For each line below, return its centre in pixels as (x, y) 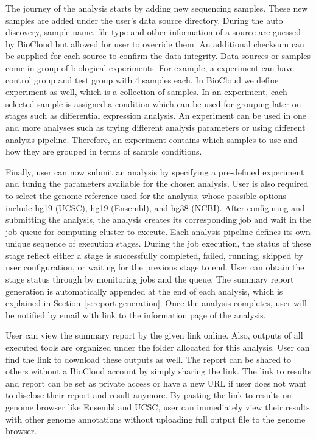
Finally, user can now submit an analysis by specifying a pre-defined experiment (155, 171)
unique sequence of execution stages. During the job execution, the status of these (158, 243)
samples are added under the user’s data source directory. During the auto (144, 20)
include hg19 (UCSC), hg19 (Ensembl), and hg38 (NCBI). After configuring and (155, 207)
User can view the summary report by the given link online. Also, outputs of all (154, 335)
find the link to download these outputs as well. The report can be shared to (149, 359)
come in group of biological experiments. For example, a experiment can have (150, 67)
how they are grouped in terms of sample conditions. (104, 151)
